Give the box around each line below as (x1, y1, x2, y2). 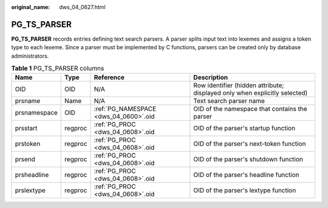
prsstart (15, 124, 38, 133)
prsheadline (15, 170, 49, 179)
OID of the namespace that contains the (193, 105, 308, 113)
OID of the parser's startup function (193, 124, 296, 133)
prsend (15, 155, 36, 164)
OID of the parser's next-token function (193, 139, 306, 148)
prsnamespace (15, 109, 58, 117)
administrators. (11, 52, 49, 59)
